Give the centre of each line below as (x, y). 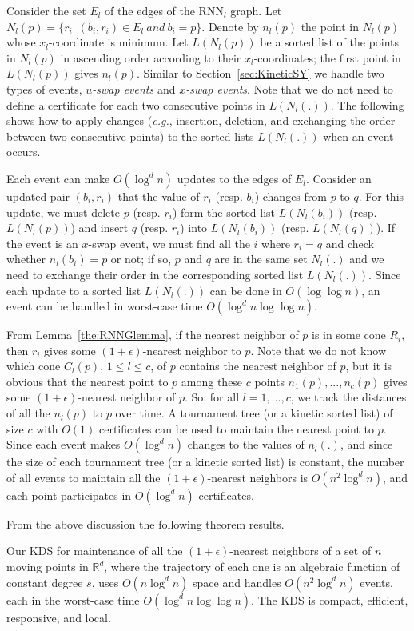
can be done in (246, 290)
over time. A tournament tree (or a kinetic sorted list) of (254, 413)
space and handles (237, 582)
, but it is (369, 366)
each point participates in (69, 495)
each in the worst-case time (73, 599)
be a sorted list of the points (330, 42)
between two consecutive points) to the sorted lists (130, 136)
